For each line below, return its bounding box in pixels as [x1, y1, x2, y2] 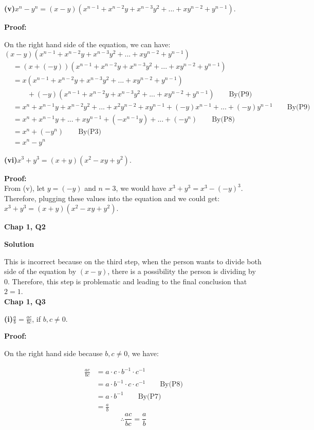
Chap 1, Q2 [4, 221, 46, 232]
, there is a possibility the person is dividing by [107, 266, 256, 277]
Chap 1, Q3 [4, 296, 46, 306]
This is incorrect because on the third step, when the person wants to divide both [4, 256, 262, 266]
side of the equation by [4, 266, 77, 277]
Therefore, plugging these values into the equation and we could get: [4, 192, 220, 203]
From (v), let [4, 183, 45, 193]
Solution [4, 238, 34, 249]
